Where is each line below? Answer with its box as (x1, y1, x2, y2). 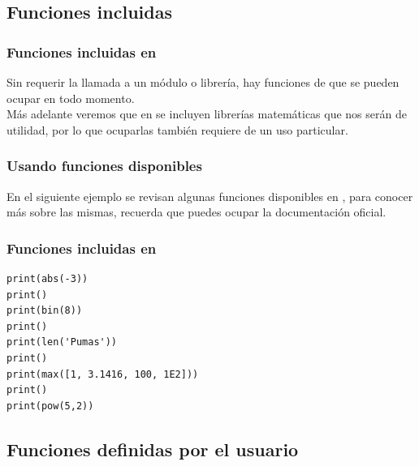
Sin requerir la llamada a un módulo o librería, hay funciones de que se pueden (6, 74, 400, 90)
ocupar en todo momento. (6, 89, 135, 106)
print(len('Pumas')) (6, 336, 118, 348)
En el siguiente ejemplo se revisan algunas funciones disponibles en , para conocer (6, 187, 413, 204)
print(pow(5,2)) (6, 400, 94, 412)
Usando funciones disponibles (6, 156, 202, 176)
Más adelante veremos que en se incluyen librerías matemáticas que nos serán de (6, 105, 407, 122)
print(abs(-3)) (6, 273, 89, 284)
